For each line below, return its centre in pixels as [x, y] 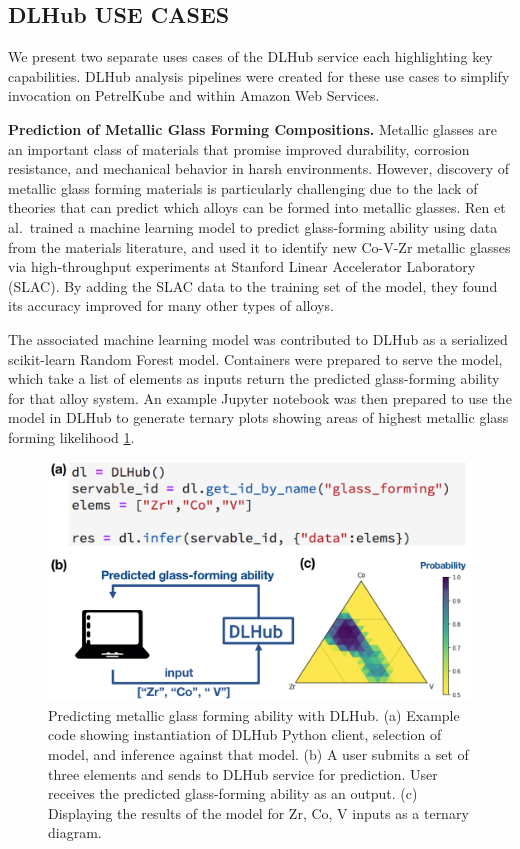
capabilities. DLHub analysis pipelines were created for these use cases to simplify [259, 75]
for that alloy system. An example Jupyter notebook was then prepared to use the [260, 397]
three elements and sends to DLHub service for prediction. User [243, 773]
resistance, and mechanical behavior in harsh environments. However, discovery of [259, 168]
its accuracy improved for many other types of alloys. [171, 305]
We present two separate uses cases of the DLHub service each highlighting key [250, 56]
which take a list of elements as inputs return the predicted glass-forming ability [254, 378]
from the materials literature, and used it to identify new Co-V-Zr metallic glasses [259, 246]
